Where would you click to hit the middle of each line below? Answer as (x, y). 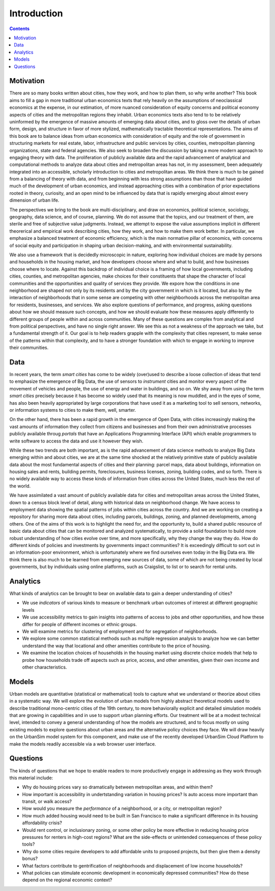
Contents (20, 29)
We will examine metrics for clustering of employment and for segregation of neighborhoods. (120, 631)
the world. (20, 486)
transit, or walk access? (47, 802)
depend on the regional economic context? (67, 880)
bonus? (30, 859)
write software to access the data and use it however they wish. (76, 441)
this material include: (31, 778)
